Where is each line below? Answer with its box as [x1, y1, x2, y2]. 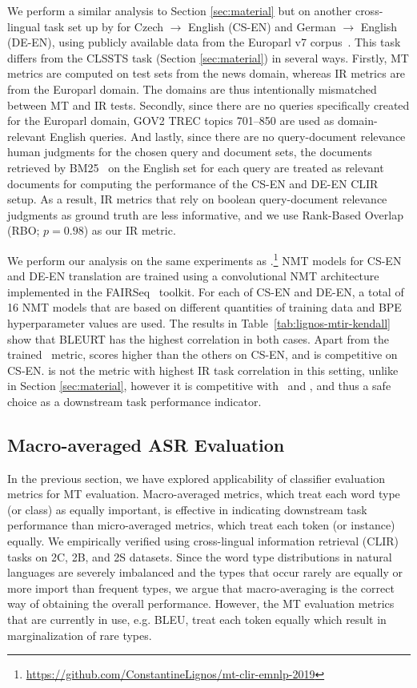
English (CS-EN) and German [188, 18, 336, 34]
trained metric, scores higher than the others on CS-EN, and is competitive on [7, 346, 398, 363]
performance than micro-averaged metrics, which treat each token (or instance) [7, 517, 395, 533]
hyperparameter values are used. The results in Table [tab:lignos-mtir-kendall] [7, 314, 391, 331]
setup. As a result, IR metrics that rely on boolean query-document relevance [7, 191, 387, 207]
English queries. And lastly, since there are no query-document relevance [49, 127, 406, 144]
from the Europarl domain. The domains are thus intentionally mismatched [7, 80, 377, 97]
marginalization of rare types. [7, 626, 152, 643]
